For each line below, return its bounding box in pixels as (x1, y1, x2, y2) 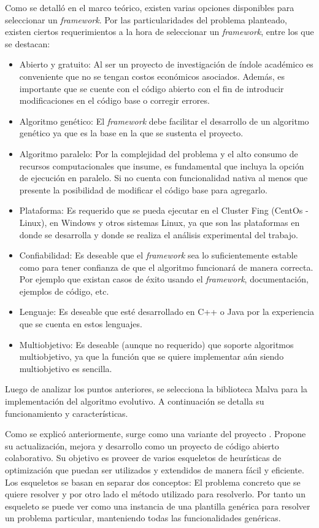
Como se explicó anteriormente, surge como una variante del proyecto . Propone (5, 427, 306, 440)
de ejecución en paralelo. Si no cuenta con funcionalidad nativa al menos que (19, 171, 308, 184)
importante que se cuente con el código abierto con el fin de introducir (19, 82, 284, 95)
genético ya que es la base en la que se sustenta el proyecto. (19, 126, 244, 139)
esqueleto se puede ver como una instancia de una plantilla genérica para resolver (5, 499, 310, 512)
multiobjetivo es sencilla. (19, 362, 112, 375)
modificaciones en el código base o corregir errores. (19, 94, 210, 107)
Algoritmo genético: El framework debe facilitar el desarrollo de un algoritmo (19, 114, 309, 127)
